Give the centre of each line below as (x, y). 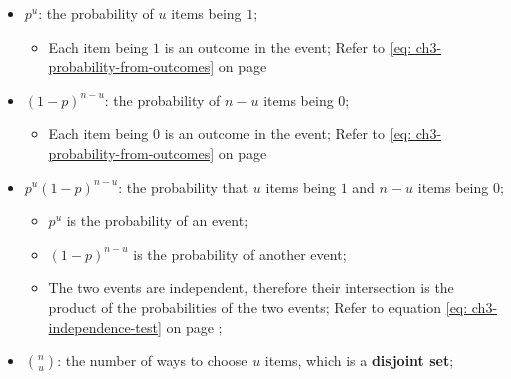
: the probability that (183, 186)
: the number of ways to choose (152, 360)
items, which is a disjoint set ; (359, 360)
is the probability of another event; (240, 253)
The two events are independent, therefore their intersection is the (251, 287)
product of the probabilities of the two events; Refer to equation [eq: (258, 306)
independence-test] (105, 326)
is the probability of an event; (157, 220)
